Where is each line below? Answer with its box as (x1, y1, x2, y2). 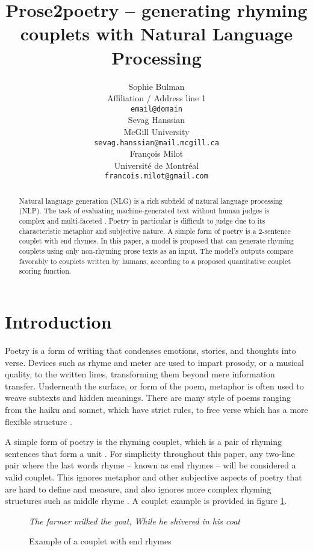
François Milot (129, 147, 184, 160)
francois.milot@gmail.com (105, 172, 208, 181)
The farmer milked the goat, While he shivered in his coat (29, 514, 240, 527)
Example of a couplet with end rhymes (29, 535, 172, 547)
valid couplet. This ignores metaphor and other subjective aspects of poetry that (5, 470, 302, 483)
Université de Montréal (114, 159, 199, 171)
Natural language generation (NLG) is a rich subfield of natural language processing (19, 195, 283, 206)
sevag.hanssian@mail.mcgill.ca (94, 138, 219, 147)
